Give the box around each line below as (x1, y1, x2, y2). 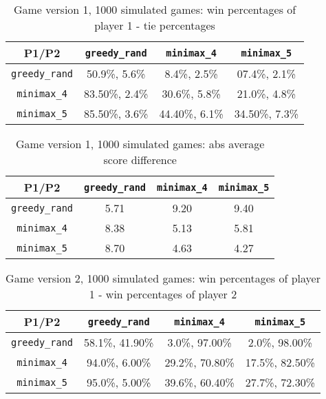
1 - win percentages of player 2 (89, 286, 237, 302)
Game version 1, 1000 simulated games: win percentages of (13, 1, 296, 17)
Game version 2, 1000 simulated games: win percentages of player (6, 270, 320, 286)
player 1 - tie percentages (94, 17, 215, 33)
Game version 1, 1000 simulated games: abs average (16, 136, 265, 152)
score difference (103, 152, 177, 167)
